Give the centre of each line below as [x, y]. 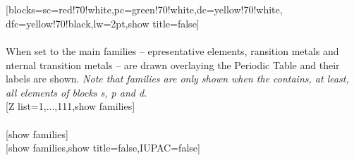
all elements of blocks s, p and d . [77, 92]
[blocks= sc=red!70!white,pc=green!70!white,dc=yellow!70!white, [144, 10]
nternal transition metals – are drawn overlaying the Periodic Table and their [173, 64]
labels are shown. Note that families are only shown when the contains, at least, [177, 79]
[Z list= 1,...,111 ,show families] [71, 106]
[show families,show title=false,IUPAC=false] [103, 148]
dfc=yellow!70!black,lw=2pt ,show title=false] [103, 23]
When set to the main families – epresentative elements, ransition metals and [172, 50]
